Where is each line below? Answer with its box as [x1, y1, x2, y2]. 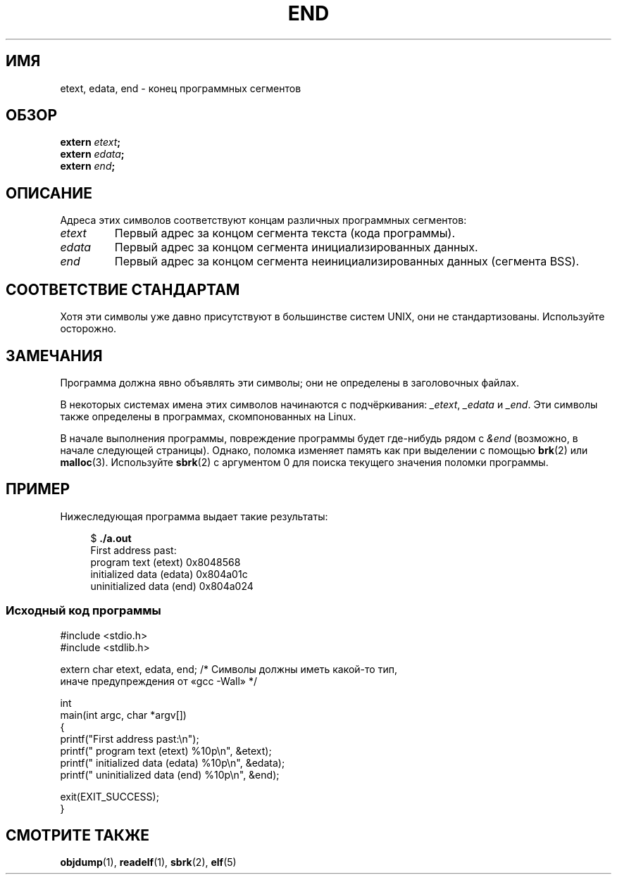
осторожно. [60, 322, 117, 335]
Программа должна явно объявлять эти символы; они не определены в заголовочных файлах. [60, 376, 519, 389]
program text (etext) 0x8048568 [90, 555, 241, 568]
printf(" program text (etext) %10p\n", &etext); [60, 744, 272, 757]
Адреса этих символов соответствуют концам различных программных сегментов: [60, 214, 467, 227]
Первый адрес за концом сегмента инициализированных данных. [114, 240, 478, 255]
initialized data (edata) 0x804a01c [90, 567, 248, 580]
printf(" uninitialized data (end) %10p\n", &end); [60, 768, 280, 781]
